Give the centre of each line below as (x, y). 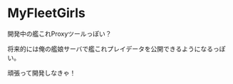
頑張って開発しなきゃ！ (42, 73)
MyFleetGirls (46, 13)
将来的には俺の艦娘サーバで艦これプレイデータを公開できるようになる (110, 48)
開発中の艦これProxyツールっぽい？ (59, 33)
